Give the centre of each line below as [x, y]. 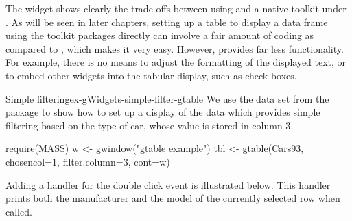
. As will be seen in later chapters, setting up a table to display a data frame [167, 22]
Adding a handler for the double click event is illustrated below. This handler [168, 184]
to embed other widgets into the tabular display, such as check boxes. [151, 75]
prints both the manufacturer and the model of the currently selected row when [173, 198]
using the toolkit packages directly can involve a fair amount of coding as [160, 35]
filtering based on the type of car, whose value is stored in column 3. [150, 125]
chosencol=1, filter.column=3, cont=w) [88, 161]
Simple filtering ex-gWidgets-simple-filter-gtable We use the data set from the [167, 98]
